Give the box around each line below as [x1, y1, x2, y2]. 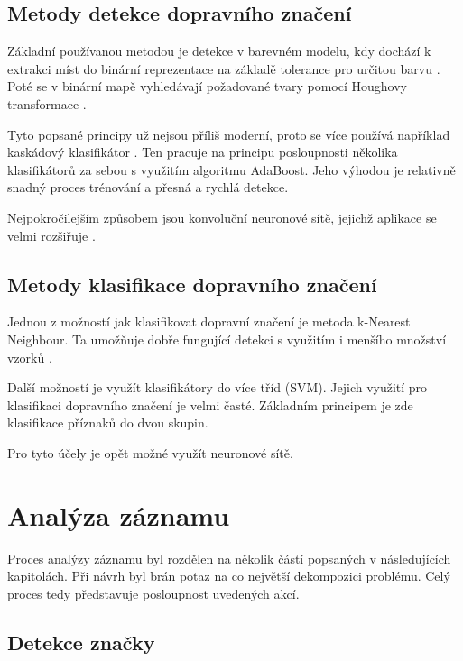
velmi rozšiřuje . [7, 225, 96, 244]
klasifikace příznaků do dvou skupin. [7, 413, 208, 432]
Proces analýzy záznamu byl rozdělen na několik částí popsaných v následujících [7, 548, 451, 567]
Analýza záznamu [7, 496, 230, 533]
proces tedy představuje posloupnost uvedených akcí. [7, 583, 300, 602]
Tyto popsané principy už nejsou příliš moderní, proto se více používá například [7, 124, 450, 143]
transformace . [7, 94, 87, 113]
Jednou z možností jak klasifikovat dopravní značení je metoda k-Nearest [7, 312, 411, 331]
